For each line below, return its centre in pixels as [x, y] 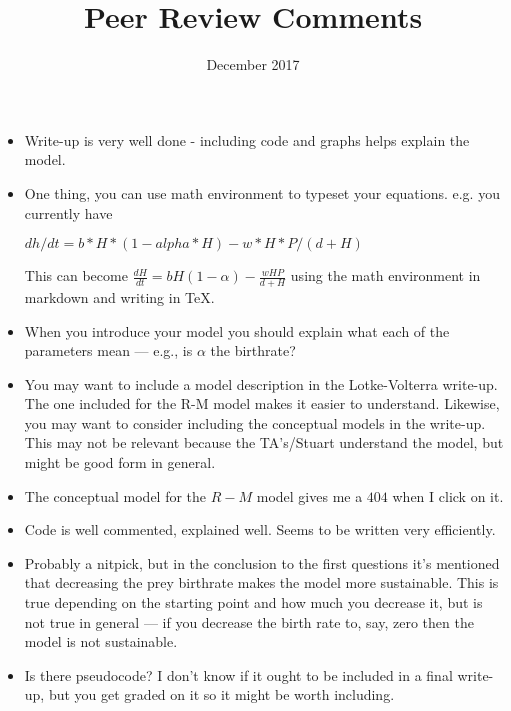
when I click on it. [448, 495]
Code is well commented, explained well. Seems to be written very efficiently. [260, 529]
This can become [76, 275]
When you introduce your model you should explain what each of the [237, 330]
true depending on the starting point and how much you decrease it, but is [253, 602]
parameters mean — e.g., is [108, 350]
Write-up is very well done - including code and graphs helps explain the [247, 139]
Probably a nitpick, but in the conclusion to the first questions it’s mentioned [262, 562]
